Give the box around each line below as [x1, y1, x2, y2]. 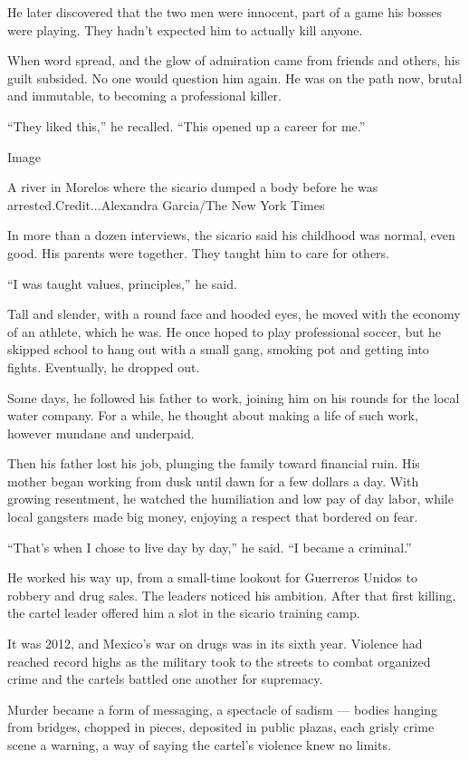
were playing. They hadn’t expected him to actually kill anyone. [7, 20, 363, 39]
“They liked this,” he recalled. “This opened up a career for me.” [7, 116, 366, 135]
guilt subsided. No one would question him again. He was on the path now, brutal [7, 68, 463, 87]
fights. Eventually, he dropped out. [7, 357, 200, 376]
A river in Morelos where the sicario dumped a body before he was [7, 178, 378, 197]
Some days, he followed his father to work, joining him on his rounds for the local [7, 388, 460, 407]
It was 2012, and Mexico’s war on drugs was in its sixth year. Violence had [7, 634, 423, 653]
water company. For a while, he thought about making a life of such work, [7, 406, 418, 425]
